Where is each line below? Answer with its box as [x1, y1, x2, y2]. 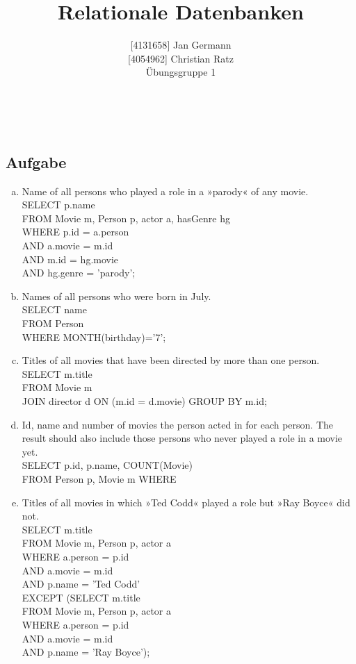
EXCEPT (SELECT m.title [22, 590, 140, 604]
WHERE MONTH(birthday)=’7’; [22, 329, 166, 344]
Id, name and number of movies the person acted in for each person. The [22, 417, 333, 431]
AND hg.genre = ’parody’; [22, 265, 136, 280]
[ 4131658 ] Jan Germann [130, 38, 232, 52]
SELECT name [22, 302, 87, 317]
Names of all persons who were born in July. [22, 288, 211, 303]
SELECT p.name [22, 197, 95, 212]
